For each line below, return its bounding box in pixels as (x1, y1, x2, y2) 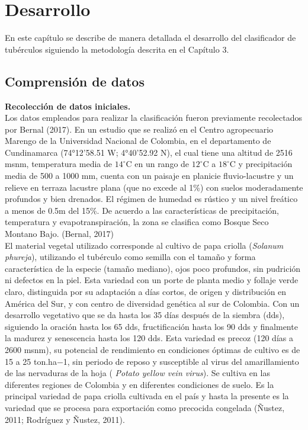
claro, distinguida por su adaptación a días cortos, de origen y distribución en (5, 285, 287, 298)
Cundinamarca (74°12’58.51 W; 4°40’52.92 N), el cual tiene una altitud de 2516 (5, 146, 293, 158)
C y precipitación (229, 158, 293, 170)
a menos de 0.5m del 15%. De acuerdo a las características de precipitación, (5, 204, 279, 216)
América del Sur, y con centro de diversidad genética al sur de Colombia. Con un (5, 297, 300, 309)
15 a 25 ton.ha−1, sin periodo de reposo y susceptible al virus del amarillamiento (5, 355, 299, 367)
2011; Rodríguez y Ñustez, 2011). (5, 413, 125, 425)
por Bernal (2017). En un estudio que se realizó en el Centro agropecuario (5, 123, 274, 135)
